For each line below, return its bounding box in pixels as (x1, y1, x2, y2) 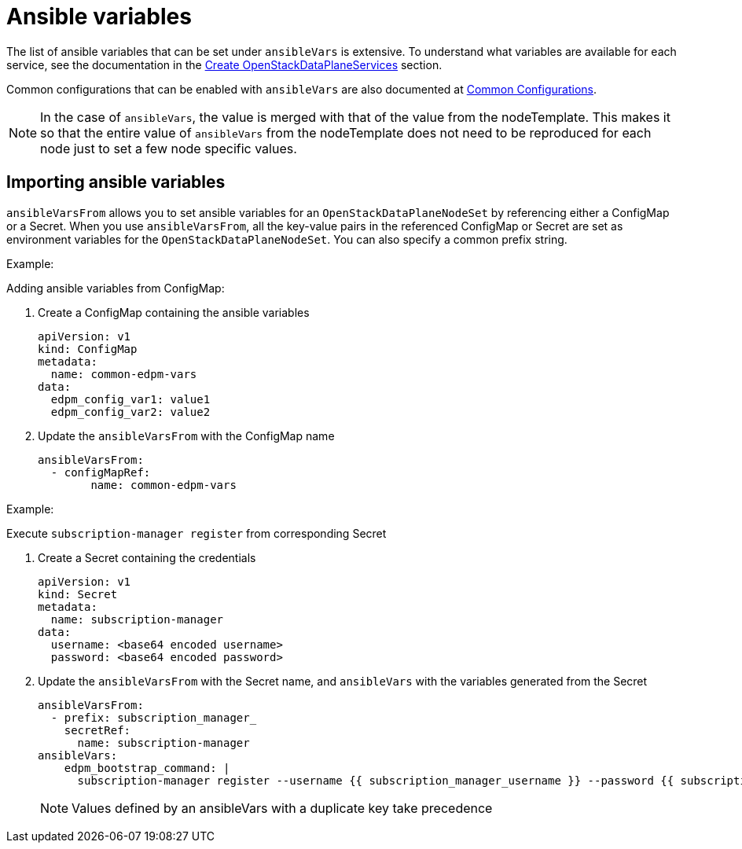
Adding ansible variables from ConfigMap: (6, 281, 225, 295)
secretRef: (64, 723, 131, 737)
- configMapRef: (50, 465, 151, 479)
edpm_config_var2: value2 (50, 405, 211, 418)
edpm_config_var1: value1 (50, 392, 211, 406)
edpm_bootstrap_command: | (64, 761, 230, 774)
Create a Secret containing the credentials (38, 550, 256, 564)
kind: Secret (38, 587, 118, 601)
